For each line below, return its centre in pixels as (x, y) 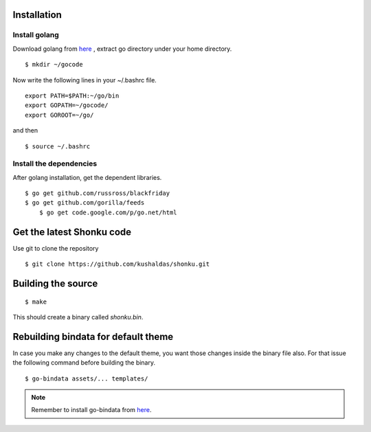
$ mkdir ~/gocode (54, 65)
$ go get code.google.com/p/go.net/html (108, 212)
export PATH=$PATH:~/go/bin (72, 95)
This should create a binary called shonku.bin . (78, 317)
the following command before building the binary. (84, 363)
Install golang (36, 35)
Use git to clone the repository (56, 248)
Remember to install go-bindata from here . (91, 410)
